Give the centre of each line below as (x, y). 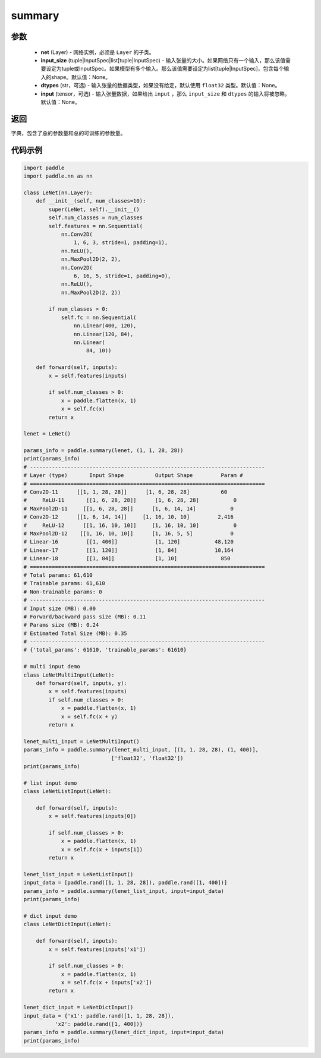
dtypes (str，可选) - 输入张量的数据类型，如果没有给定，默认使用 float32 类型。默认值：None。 (160, 86)
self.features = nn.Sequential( (95, 226)
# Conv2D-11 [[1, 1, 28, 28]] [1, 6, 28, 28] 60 (125, 492)
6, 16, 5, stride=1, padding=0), (122, 276)
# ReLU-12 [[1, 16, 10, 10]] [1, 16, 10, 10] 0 (130, 525)
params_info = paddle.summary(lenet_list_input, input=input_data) (124, 891)
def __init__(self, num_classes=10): (91, 201)
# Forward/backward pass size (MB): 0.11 (85, 617)
